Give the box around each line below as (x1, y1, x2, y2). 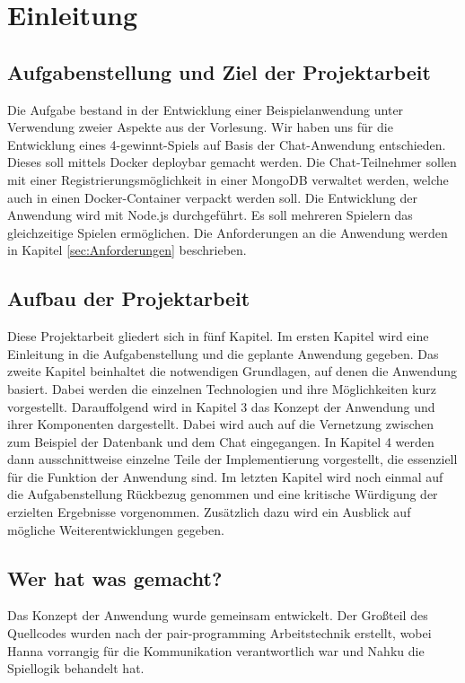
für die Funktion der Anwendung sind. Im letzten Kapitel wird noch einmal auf (7, 467, 443, 486)
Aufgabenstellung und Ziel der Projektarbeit (7, 57, 431, 85)
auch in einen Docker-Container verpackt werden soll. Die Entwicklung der (7, 188, 418, 206)
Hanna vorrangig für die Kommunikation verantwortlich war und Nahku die (7, 641, 425, 660)
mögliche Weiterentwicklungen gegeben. (7, 520, 224, 539)
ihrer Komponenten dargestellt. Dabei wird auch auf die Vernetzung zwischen (7, 415, 434, 433)
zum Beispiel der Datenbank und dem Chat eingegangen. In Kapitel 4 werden (7, 432, 434, 451)
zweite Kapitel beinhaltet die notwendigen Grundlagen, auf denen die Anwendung (7, 362, 458, 381)
